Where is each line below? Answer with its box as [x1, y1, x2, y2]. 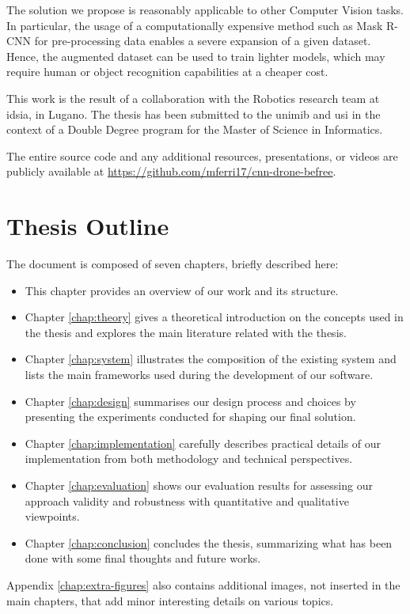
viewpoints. [25, 508, 80, 525]
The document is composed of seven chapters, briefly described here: [6, 256, 339, 272]
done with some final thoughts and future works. [25, 550, 261, 567]
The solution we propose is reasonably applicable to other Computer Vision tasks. [6, 2, 404, 17]
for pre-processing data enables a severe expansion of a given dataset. [34, 32, 371, 49]
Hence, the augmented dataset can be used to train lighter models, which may [6, 47, 385, 64]
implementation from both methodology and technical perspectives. [25, 450, 353, 467]
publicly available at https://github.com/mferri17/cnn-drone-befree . [6, 163, 336, 180]
